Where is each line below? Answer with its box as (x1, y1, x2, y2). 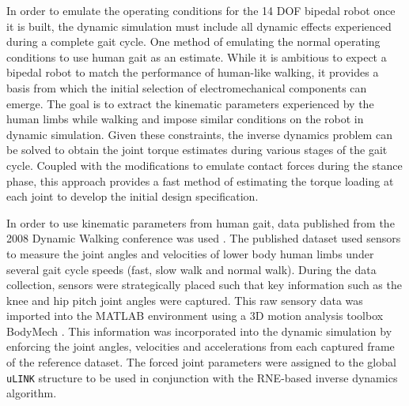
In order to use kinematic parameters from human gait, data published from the (6, 214, 395, 231)
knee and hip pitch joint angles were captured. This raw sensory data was (6, 291, 363, 308)
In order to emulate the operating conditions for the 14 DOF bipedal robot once (6, 2, 396, 18)
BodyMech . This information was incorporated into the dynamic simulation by (6, 322, 392, 339)
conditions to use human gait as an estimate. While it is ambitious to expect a (6, 48, 387, 65)
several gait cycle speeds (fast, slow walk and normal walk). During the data (6, 261, 377, 277)
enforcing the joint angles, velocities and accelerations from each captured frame (6, 338, 395, 355)
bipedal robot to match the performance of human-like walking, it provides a (6, 64, 379, 81)
